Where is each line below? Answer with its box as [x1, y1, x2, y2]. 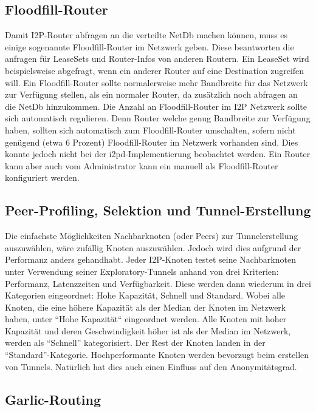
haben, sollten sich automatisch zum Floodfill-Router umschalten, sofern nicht [5, 123, 296, 136]
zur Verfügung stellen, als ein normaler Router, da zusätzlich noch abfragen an [5, 88, 298, 101]
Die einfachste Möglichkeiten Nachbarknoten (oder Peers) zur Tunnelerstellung [5, 229, 298, 242]
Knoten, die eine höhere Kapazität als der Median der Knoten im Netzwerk [5, 300, 286, 313]
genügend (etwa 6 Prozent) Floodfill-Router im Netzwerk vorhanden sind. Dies [5, 135, 298, 148]
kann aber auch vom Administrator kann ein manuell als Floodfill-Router [5, 159, 278, 172]
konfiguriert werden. [5, 171, 80, 184]
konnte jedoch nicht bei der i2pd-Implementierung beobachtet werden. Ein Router [5, 147, 311, 160]
